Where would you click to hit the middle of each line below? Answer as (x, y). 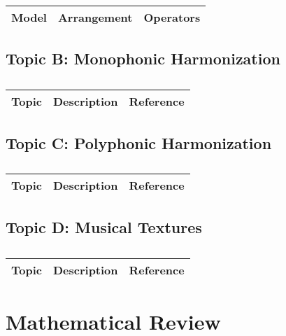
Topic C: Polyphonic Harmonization (139, 142)
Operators (172, 17)
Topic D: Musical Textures (104, 226)
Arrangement (95, 17)
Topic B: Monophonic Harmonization (143, 58)
